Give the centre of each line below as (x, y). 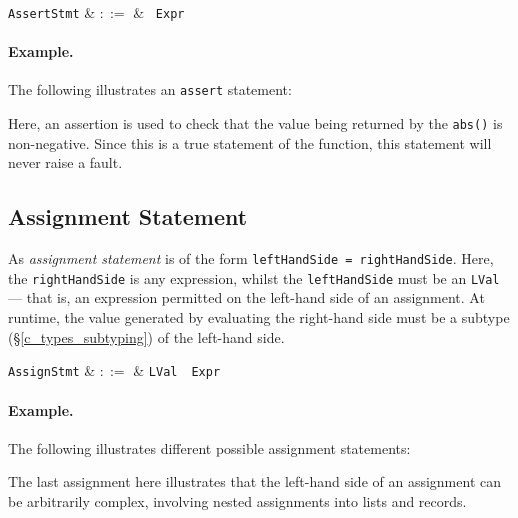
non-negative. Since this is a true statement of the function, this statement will (250, 142)
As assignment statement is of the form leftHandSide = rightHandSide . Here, (251, 258)
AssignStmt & (52, 370)
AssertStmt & (52, 12)
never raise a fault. (65, 162)
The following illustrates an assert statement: (150, 89)
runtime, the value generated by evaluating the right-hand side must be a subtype (259, 317)
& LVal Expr (177, 370)
